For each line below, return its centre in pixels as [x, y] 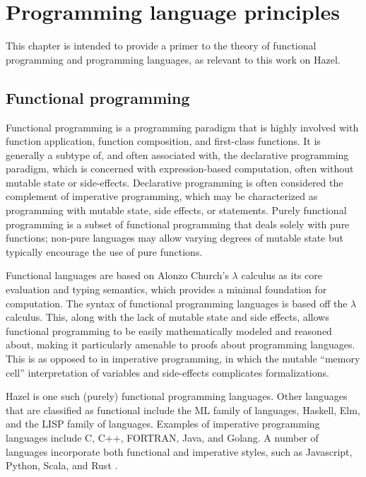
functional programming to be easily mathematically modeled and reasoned [169, 330]
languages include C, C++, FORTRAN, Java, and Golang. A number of [162, 437]
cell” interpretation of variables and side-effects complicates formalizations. [167, 372]
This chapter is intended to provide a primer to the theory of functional [161, 46]
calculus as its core [282, 275]
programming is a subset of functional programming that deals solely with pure [178, 224]
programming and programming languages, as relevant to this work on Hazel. [173, 59]
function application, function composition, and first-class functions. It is [163, 141]
